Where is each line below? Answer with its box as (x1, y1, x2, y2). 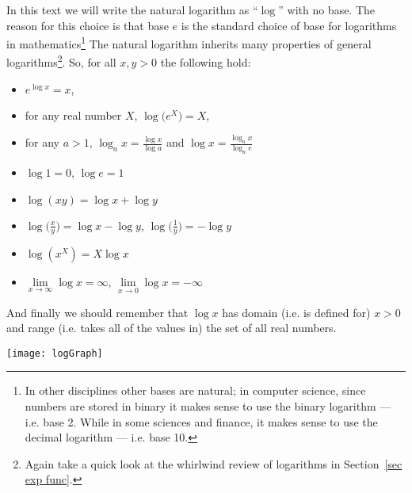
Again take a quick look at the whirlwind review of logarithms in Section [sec (25, 455, 402, 472)
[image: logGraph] (6, 347, 103, 359)
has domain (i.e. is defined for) (222, 304, 371, 320)
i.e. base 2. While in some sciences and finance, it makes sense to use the (25, 413, 378, 430)
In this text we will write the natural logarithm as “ (6, 2, 258, 17)
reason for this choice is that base (6, 17, 169, 33)
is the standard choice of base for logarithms (181, 17, 397, 33)
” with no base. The (278, 2, 376, 17)
